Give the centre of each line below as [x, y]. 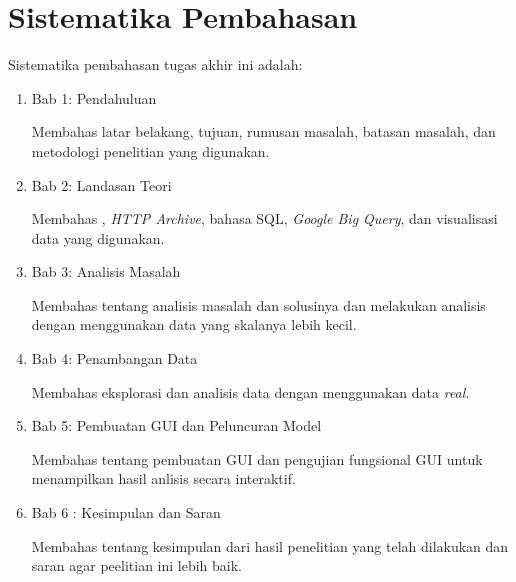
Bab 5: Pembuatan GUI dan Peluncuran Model [176, 425]
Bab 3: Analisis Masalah [106, 271]
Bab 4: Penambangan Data [114, 358]
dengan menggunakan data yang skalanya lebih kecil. [194, 324]
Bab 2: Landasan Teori [101, 184]
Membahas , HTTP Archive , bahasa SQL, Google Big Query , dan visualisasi [264, 218]
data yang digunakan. [98, 237]
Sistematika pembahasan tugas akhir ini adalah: [155, 64]
